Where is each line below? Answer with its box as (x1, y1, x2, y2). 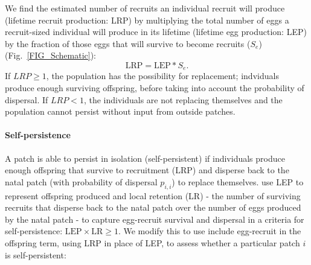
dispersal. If (5, 93, 48, 106)
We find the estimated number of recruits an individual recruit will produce (5, 2, 285, 14)
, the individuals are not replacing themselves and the (83, 93, 283, 106)
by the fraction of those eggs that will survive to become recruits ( (5, 37, 251, 49)
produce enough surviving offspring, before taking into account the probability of (5, 81, 304, 94)
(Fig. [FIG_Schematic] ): (5, 49, 97, 62)
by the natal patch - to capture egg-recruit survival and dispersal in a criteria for (5, 212, 304, 225)
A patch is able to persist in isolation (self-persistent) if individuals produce (5, 152, 285, 164)
